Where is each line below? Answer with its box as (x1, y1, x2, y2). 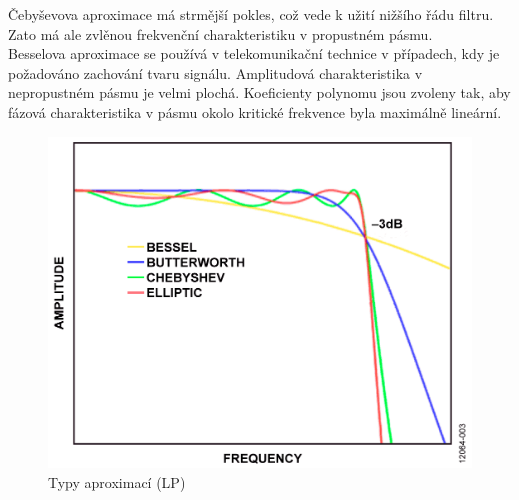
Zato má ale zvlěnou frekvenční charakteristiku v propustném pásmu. (8, 23, 433, 44)
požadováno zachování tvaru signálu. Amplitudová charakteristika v (8, 62, 423, 83)
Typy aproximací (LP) (48, 471, 186, 492)
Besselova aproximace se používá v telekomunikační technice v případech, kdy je (8, 43, 500, 64)
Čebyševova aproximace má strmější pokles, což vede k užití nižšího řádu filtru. (8, 4, 494, 24)
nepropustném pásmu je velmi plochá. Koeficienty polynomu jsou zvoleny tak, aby (8, 82, 511, 103)
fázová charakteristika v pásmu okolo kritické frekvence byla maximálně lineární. (8, 101, 502, 122)
